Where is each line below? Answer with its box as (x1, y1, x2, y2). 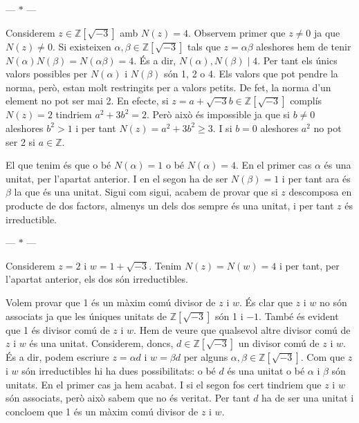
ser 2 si (6, 134, 35, 149)
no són (320, 294, 347, 309)
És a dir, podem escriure (6, 350, 109, 364)
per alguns (183, 350, 228, 364)
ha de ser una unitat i (261, 391, 354, 405)
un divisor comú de (238, 336, 320, 350)
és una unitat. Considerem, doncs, (29, 336, 174, 350)
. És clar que (239, 294, 293, 309)
